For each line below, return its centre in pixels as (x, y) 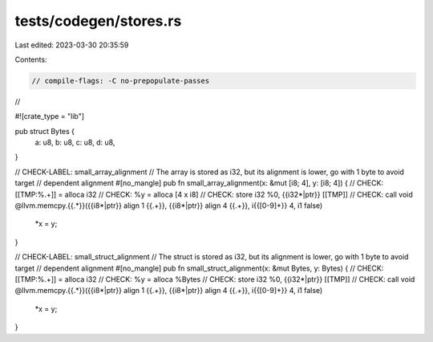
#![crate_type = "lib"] (49, 116)
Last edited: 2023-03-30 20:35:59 (72, 45)
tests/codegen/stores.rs (98, 21)
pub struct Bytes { (45, 131)
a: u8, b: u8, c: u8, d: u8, (75, 142)
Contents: (31, 59)
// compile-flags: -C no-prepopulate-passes (121, 81)
